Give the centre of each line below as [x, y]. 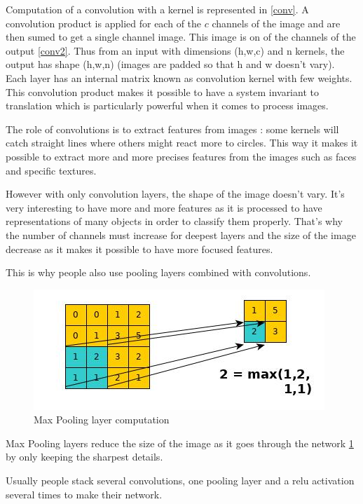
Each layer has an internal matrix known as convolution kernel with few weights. [179, 77]
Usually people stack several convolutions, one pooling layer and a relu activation [180, 481]
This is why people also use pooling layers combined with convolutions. [158, 272]
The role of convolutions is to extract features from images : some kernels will [172, 129]
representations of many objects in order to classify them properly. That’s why [174, 221]
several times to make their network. [84, 494]
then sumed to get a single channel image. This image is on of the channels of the [181, 37]
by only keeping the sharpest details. [84, 457]
